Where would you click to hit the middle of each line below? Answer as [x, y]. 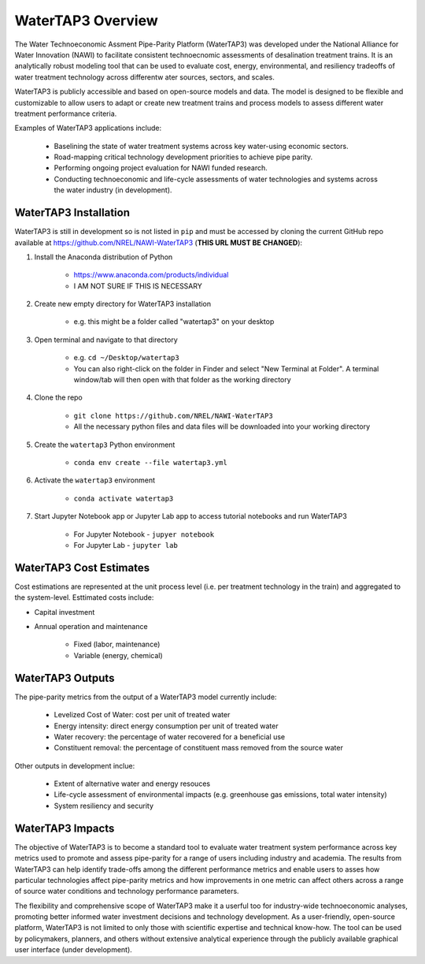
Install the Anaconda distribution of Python [103, 257]
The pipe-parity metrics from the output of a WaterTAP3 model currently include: [146, 697]
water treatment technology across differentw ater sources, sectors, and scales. [144, 77]
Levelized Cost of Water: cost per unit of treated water [142, 715]
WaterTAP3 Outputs [65, 678]
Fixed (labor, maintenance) [117, 644]
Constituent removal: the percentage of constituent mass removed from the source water [199, 748]
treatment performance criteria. [66, 114]
